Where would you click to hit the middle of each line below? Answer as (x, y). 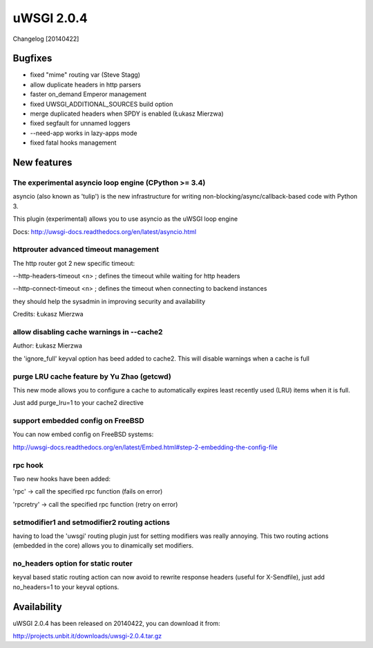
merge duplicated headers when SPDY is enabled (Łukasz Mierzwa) (127, 114)
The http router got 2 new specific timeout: (74, 263)
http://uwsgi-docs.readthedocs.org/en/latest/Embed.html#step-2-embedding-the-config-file (145, 447)
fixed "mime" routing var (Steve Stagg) (85, 75)
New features (42, 162)
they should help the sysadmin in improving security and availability (109, 301)
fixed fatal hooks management (73, 143)
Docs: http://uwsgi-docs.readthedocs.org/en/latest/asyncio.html (105, 231)
